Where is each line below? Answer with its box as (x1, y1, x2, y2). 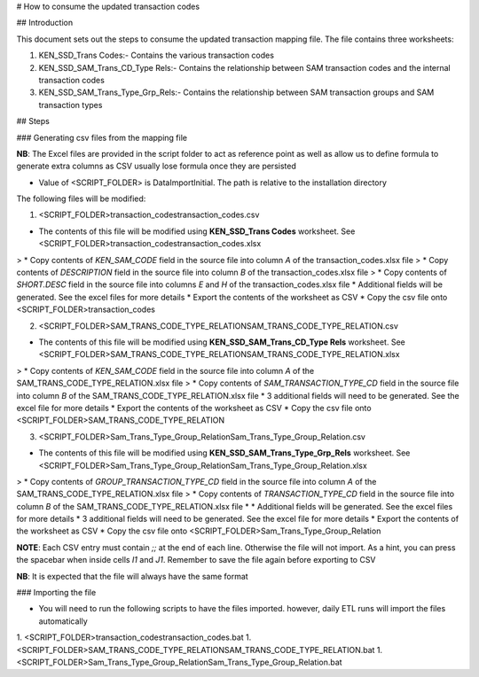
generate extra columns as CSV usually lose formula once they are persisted (16, 160, 296, 172)
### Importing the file (16, 588, 97, 598)
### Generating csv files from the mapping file (16, 132, 188, 143)
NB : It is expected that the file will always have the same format (16, 571, 248, 581)
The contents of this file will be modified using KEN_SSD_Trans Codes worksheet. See (38, 226, 356, 237)
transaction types (38, 99, 103, 110)
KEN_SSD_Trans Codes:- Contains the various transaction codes (38, 50, 275, 61)
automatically (38, 616, 88, 626)
